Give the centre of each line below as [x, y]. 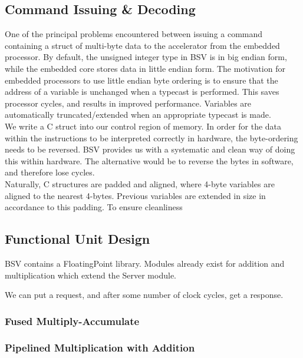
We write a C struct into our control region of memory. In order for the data [143, 126]
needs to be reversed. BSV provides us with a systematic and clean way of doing [150, 149]
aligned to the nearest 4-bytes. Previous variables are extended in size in [135, 195]
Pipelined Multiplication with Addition [100, 348]
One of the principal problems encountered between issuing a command [134, 34]
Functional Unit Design [78, 239]
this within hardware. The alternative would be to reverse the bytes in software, [149, 160]
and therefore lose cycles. [50, 172]
